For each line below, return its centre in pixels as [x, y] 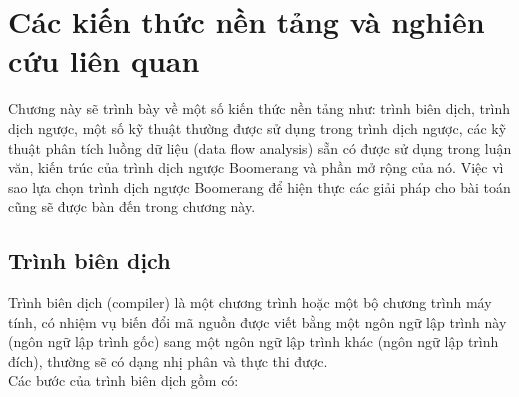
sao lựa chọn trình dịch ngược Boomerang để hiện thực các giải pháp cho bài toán [259, 186]
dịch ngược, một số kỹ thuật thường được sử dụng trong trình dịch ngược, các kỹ [257, 127]
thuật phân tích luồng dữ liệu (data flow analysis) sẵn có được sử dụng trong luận [260, 147]
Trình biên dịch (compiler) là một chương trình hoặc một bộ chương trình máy [250, 302]
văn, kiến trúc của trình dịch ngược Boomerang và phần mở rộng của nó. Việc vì [256, 167]
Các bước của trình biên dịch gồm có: [123, 380]
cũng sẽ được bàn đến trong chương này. [132, 206]
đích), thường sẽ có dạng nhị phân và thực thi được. [168, 360]
